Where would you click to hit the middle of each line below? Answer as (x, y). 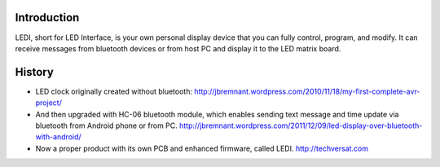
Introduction (47, 18)
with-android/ (58, 137)
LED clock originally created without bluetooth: (114, 91)
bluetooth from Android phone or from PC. (107, 125)
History (35, 72)
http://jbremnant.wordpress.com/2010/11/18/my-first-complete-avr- (307, 91)
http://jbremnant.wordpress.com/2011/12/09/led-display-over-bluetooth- (301, 125)
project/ (49, 103)
